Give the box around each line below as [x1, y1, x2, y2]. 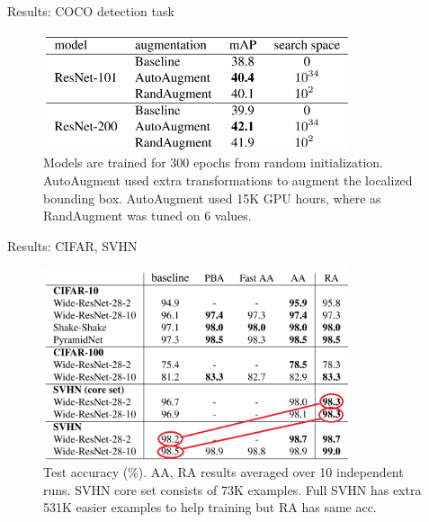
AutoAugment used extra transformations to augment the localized [43, 170, 413, 189]
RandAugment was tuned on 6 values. [43, 206, 252, 225]
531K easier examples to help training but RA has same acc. [43, 498, 377, 517]
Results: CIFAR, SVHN [7, 236, 138, 255]
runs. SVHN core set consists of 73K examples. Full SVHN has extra [43, 480, 422, 499]
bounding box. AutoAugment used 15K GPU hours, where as [43, 188, 381, 207]
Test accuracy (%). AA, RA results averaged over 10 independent [43, 463, 404, 481]
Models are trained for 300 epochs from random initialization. [43, 153, 383, 172]
